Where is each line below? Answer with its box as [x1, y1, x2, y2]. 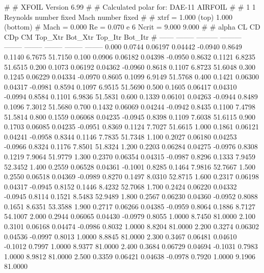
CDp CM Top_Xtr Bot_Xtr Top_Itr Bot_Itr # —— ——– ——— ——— [4, 31, 242, 42]
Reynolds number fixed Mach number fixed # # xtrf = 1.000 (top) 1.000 [4, 11, 233, 22]
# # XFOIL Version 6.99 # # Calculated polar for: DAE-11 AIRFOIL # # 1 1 [4, 2, 256, 12]
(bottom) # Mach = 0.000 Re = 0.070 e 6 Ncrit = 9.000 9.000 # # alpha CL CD [4, 21, 260, 32]
